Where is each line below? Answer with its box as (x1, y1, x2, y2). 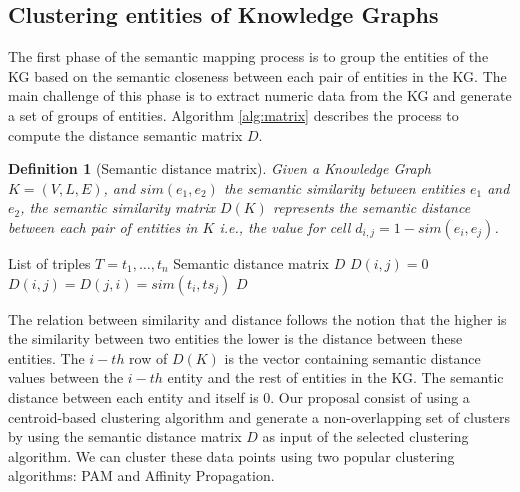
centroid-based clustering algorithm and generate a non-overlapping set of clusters (8, 406, 510, 427)
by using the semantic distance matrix (8, 426, 242, 447)
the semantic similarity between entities (223, 177, 465, 198)
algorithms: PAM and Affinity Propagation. (8, 465, 275, 486)
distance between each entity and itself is (8, 386, 259, 407)
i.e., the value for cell (219, 216, 351, 237)
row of (129, 347, 168, 368)
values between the (8, 367, 124, 388)
